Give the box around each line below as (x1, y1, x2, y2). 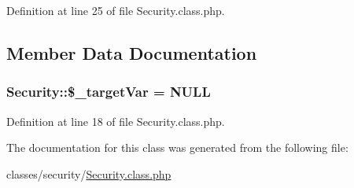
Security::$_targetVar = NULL (6, 82, 211, 101)
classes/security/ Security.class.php (6, 165, 171, 182)
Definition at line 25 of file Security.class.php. (6, 2, 225, 18)
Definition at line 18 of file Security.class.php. (6, 112, 225, 129)
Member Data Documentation (6, 40, 257, 65)
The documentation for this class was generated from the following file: (6, 139, 348, 156)
